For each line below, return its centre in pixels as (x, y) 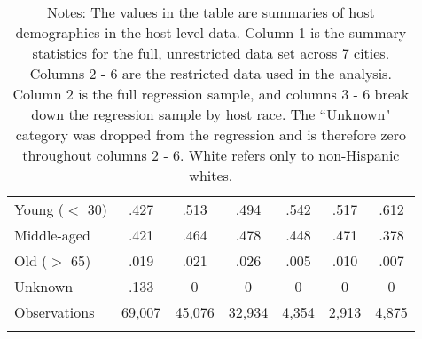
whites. (211, 175)
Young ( (39, 209)
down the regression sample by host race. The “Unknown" (211, 114)
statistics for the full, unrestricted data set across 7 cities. (211, 53)
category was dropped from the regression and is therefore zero (211, 134)
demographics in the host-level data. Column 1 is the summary (211, 32)
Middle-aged (52, 235)
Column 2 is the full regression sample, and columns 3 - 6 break (211, 94)
